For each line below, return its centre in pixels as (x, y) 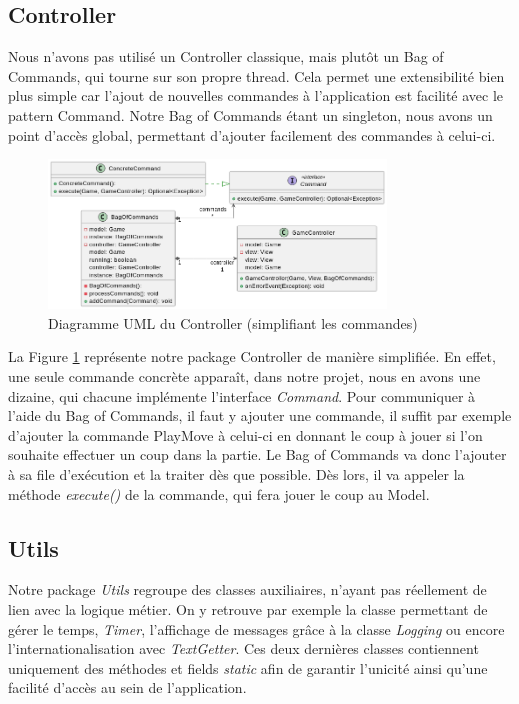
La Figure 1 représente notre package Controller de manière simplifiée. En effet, (252, 356)
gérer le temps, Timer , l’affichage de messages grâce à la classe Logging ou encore (256, 628)
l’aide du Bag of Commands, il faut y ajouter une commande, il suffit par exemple (260, 415)
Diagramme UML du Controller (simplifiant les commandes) (233, 322)
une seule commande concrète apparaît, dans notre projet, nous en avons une (244, 376)
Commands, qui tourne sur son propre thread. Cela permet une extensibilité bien (256, 75)
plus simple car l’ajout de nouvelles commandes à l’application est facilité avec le (256, 95)
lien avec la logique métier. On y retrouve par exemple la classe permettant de (248, 609)
